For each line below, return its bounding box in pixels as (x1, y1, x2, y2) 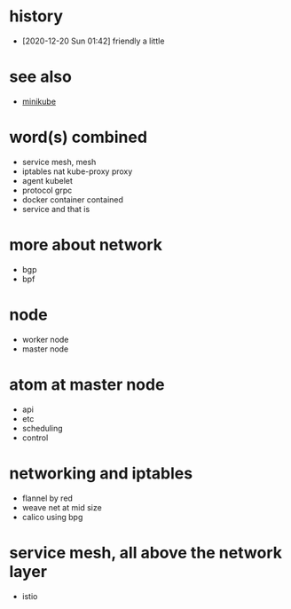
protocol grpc (21, 185, 73, 195)
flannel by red (21, 493, 74, 503)
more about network (9, 235, 162, 255)
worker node (21, 334, 69, 344)
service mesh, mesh (21, 156, 97, 167)
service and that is (21, 203, 90, 214)
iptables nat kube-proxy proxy (21, 166, 133, 177)
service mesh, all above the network (9, 542, 282, 563)
